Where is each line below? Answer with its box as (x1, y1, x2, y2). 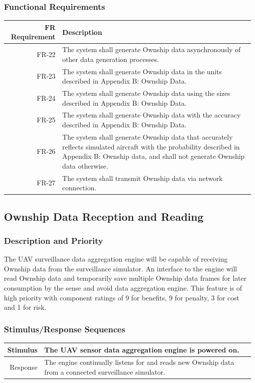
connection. (62, 182, 97, 193)
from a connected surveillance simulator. (44, 366, 166, 377)
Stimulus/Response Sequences (4, 323, 126, 335)
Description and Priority (4, 234, 103, 246)
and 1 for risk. (4, 302, 47, 312)
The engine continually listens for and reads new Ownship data (44, 357, 234, 367)
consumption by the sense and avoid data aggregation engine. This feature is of (4, 283, 242, 293)
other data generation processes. (62, 54, 159, 64)
